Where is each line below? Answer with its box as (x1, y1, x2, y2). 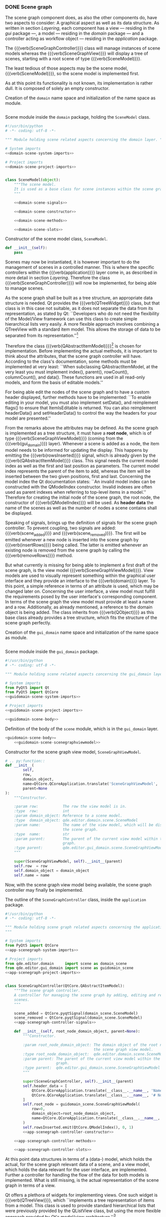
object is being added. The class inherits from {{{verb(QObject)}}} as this (5, 609, 154, 615)
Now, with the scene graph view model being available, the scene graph (5, 881, 152, 888)
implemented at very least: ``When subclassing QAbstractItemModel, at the (5, 364, 158, 370)
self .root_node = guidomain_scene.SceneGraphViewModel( (23, 1102, 140, 1107)
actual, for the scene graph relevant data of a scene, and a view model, (5, 1162, 150, 1168)
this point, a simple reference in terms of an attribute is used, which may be (5, 583, 159, 589)
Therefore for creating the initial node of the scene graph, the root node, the (5, 494, 160, 500)
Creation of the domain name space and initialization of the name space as (5, 95, 156, 101)
